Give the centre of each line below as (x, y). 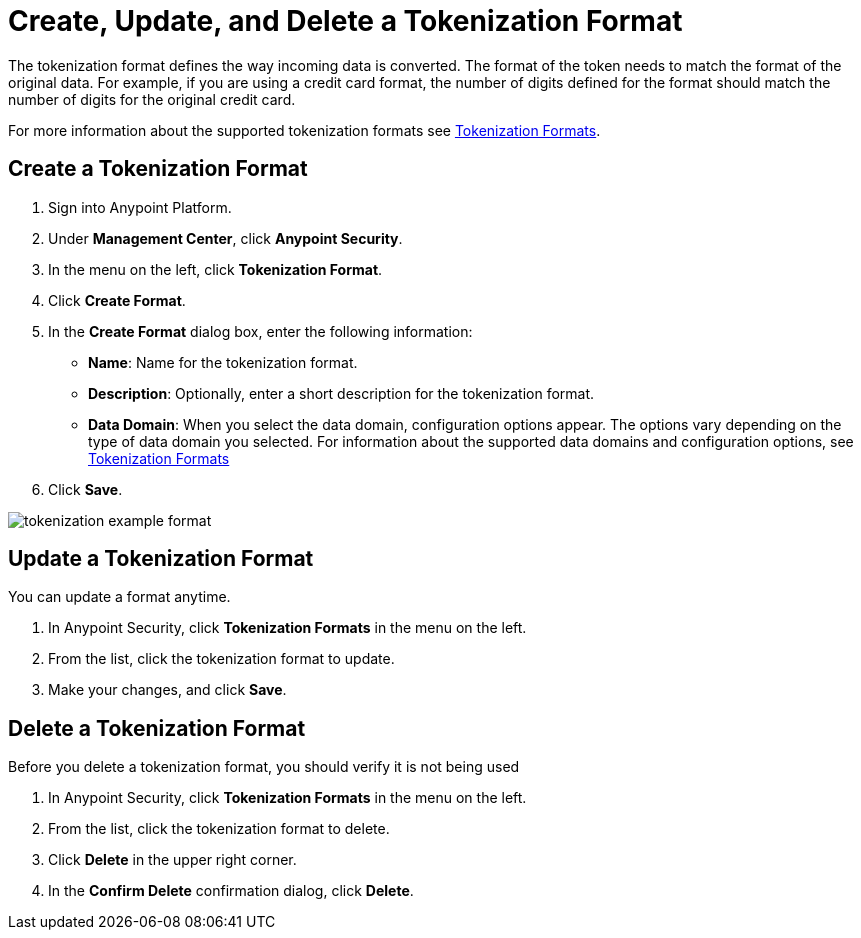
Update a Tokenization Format (161, 559)
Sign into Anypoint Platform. (140, 207)
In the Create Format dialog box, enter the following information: (260, 331)
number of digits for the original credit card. (152, 99)
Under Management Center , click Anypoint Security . (225, 238)
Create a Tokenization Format (158, 169)
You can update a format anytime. (119, 597)
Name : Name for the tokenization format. (223, 362)
